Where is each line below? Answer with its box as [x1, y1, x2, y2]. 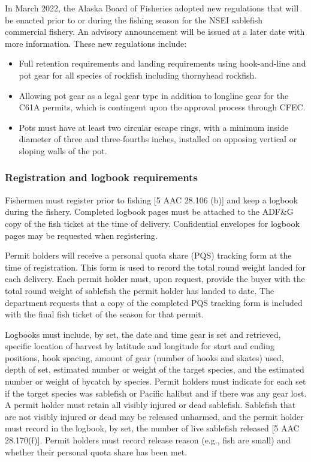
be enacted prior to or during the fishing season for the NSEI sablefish [5, 13, 263, 26]
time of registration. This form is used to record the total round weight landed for [5, 260, 306, 273]
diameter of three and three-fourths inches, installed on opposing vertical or [19, 133, 297, 145]
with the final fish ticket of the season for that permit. [5, 308, 204, 320]
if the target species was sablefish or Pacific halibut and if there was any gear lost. [5, 386, 307, 399]
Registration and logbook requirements [5, 170, 198, 185]
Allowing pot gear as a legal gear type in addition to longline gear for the [19, 89, 289, 101]
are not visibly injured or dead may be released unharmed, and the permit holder [5, 410, 304, 422]
